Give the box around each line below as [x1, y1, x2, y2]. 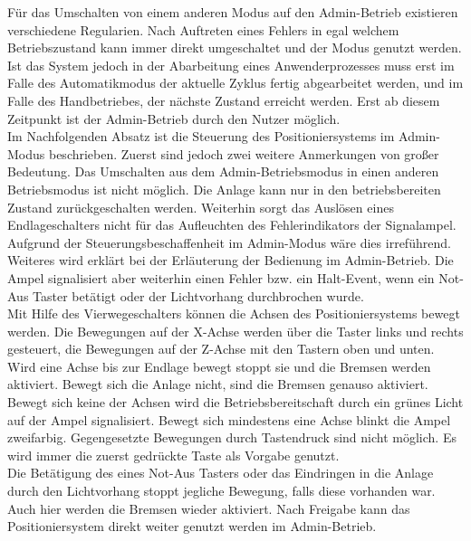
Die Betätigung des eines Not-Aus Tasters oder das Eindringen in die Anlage [7, 463, 434, 482]
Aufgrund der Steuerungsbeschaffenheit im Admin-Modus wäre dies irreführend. [7, 233, 451, 252]
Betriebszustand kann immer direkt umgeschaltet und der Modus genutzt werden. [7, 38, 462, 57]
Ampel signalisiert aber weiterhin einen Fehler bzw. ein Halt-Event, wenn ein [7, 268, 435, 287]
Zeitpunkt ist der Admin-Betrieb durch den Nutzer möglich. [7, 109, 341, 128]
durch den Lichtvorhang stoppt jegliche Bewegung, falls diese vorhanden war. [7, 481, 436, 500]
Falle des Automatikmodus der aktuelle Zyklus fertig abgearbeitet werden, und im [7, 73, 464, 92]
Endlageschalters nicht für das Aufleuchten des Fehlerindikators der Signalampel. [7, 215, 457, 234]
